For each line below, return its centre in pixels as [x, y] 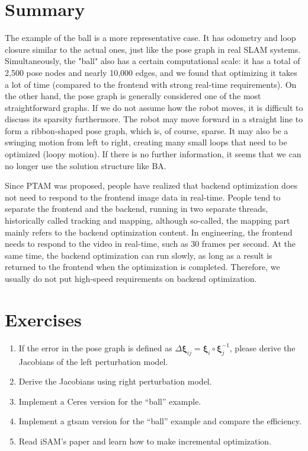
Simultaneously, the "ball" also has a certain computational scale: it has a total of [153, 61]
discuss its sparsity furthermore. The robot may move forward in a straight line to [154, 119]
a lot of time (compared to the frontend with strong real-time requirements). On [151, 84]
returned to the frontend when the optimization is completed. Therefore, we [142, 267]
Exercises [43, 319]
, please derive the [262, 347]
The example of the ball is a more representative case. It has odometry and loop [150, 38]
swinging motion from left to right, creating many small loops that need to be [146, 142]
